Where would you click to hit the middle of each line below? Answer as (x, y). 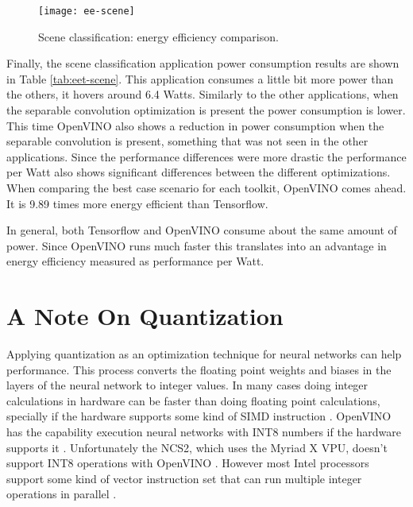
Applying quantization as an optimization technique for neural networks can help (204, 354)
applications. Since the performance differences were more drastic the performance (206, 156)
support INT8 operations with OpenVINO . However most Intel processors (188, 463)
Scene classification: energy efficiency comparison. (158, 36)
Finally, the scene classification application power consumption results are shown (203, 63)
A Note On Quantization (145, 316)
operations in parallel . (62, 494)
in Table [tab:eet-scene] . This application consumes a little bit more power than (200, 78)
